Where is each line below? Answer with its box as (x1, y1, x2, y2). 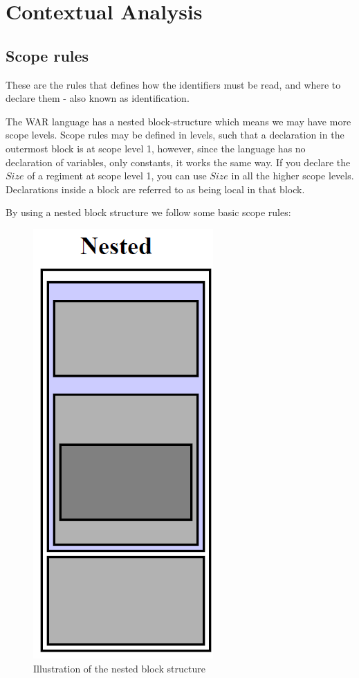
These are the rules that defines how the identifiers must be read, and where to (6, 77, 341, 91)
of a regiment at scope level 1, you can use (27, 168, 207, 183)
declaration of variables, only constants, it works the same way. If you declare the (6, 154, 351, 169)
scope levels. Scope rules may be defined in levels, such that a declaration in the (6, 127, 344, 142)
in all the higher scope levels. (231, 168, 354, 183)
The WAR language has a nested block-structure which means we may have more (6, 114, 351, 128)
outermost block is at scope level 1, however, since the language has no (6, 141, 306, 155)
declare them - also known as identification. (6, 91, 190, 105)
